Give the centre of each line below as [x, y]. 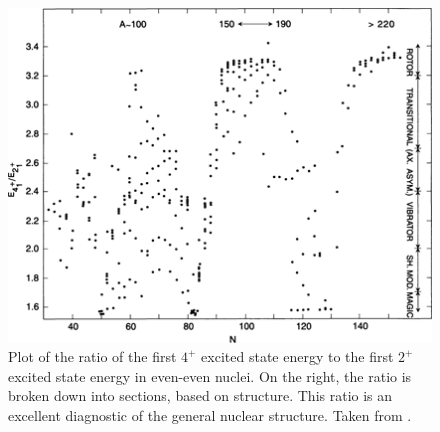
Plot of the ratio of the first [92, 356]
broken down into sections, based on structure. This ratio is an [200, 395]
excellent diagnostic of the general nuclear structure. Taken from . [210, 415]
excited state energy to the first [297, 356]
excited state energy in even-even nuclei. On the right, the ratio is [210, 375]
